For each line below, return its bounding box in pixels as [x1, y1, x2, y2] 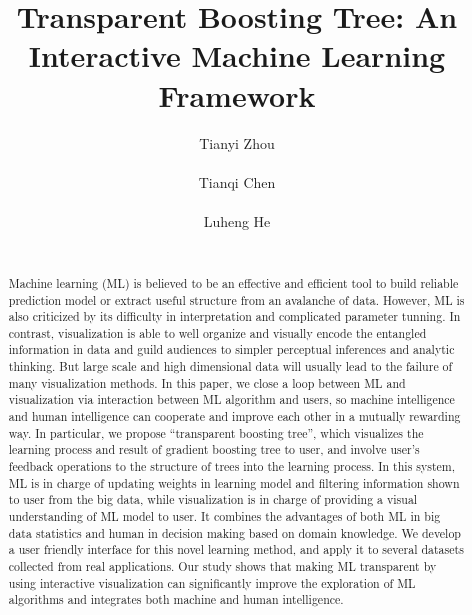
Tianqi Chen [198, 171, 276, 192]
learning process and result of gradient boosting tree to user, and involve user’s [8, 441, 420, 458]
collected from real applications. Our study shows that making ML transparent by [8, 558, 437, 575]
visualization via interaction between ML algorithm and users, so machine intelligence [8, 391, 455, 408]
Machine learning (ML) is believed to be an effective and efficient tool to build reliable [8, 274, 459, 291]
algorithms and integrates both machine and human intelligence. [8, 591, 344, 608]
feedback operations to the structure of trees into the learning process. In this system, [8, 458, 456, 475]
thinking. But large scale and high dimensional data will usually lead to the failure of [8, 358, 453, 375]
